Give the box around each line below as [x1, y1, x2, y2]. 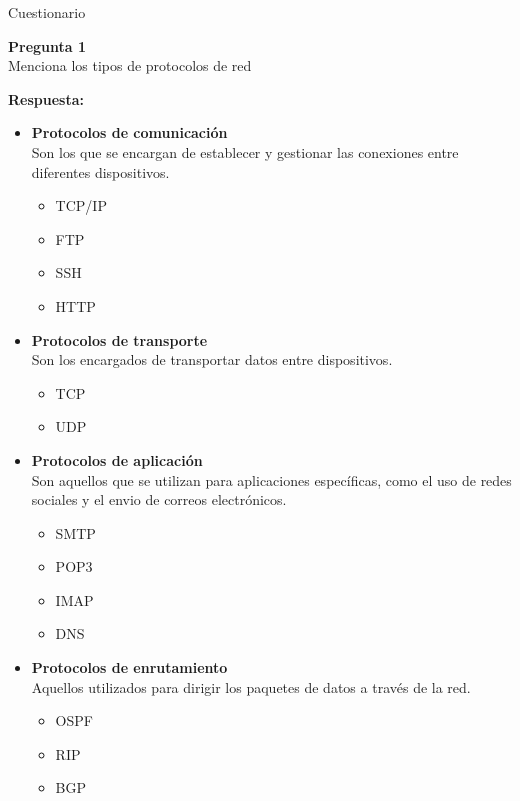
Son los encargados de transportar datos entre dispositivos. [31, 349, 393, 370]
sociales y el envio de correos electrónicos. [31, 489, 287, 510]
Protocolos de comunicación [31, 122, 228, 143]
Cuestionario [8, 2, 86, 22]
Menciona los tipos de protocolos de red [8, 55, 252, 76]
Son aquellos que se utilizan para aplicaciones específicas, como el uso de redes [31, 469, 512, 490]
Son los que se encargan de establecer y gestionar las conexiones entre [31, 141, 459, 162]
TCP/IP [55, 195, 107, 216]
